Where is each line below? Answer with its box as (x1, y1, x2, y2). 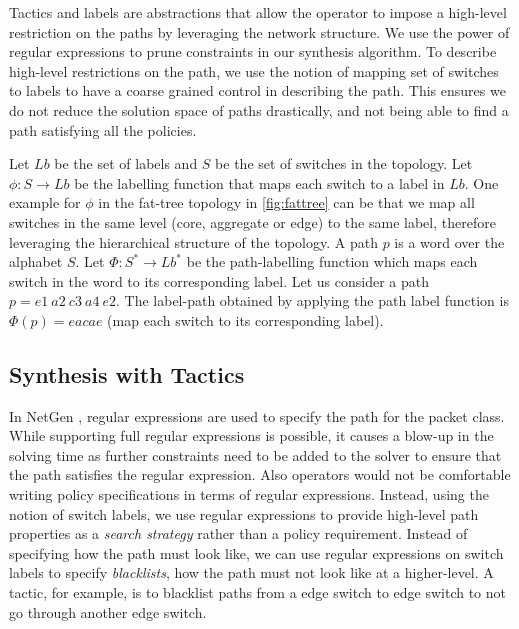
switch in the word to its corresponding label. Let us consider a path (9, 270, 429, 291)
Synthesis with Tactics (9, 358, 245, 389)
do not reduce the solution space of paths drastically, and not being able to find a (9, 99, 509, 120)
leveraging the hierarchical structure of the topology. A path (9, 231, 378, 252)
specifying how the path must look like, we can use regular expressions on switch (9, 542, 504, 563)
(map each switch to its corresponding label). (107, 309, 384, 330)
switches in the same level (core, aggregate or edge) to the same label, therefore (9, 211, 496, 232)
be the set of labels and (54, 153, 198, 174)
